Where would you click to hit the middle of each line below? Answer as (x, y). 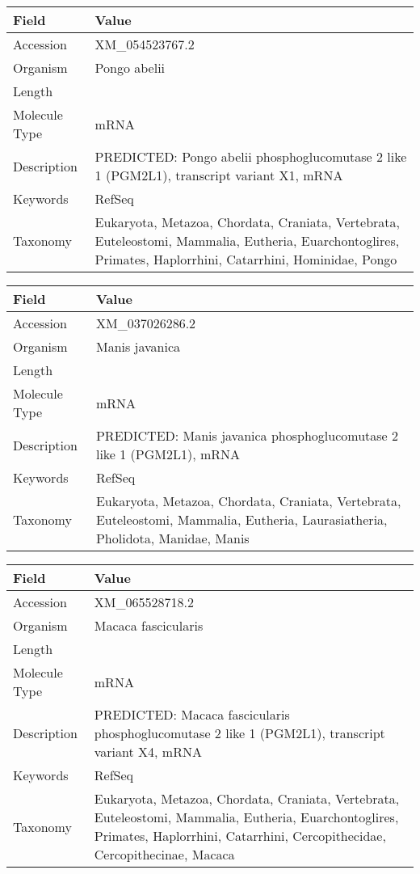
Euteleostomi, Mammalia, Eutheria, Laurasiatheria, (241, 519)
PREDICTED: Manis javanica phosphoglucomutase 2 (247, 435)
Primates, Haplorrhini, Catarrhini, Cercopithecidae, (240, 836)
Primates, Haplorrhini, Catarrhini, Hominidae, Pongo (246, 259)
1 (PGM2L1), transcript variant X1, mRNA (219, 175)
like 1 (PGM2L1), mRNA (168, 454)
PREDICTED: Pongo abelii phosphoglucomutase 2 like (251, 156)
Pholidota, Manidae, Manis (172, 538)
